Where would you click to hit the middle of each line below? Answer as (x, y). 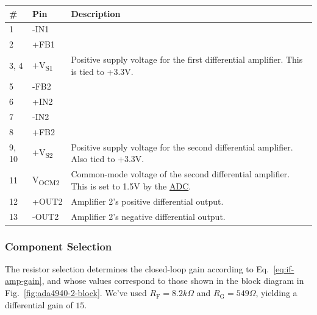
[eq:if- (284, 268)
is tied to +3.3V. (102, 71)
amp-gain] (23, 281)
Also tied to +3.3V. (108, 159)
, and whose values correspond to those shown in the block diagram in (173, 281)
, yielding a (276, 293)
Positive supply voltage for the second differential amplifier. (182, 147)
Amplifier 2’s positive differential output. (147, 201)
